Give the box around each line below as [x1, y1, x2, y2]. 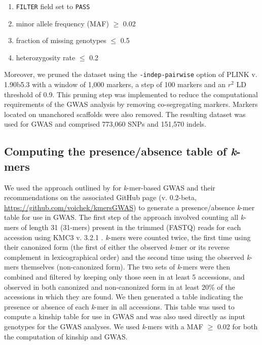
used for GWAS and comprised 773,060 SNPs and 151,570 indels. [4, 119, 206, 129]
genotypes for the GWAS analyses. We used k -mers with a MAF [4, 321, 203, 331]
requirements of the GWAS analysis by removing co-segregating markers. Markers [4, 99, 258, 109]
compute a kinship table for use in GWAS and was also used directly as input [4, 311, 245, 322]
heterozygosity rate [16, 52, 76, 62]
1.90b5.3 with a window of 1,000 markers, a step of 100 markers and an [4, 79, 226, 90]
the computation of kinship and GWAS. [4, 331, 128, 341]
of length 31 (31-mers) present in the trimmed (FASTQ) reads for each [21, 222, 241, 233]
